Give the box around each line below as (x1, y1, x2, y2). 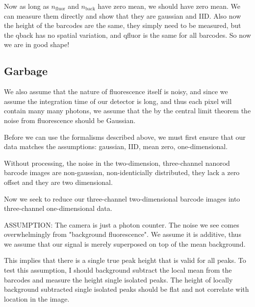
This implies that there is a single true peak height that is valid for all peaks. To (4, 255, 246, 265)
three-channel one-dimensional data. (4, 203, 112, 213)
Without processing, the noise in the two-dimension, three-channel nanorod (4, 157, 230, 168)
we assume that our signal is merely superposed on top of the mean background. (4, 238, 246, 249)
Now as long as (4, 1, 49, 11)
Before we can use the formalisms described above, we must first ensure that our (4, 131, 246, 142)
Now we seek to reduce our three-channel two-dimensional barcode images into (4, 193, 240, 204)
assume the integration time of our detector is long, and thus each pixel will (4, 96, 232, 106)
